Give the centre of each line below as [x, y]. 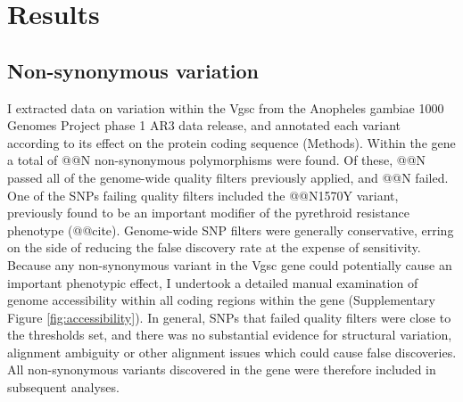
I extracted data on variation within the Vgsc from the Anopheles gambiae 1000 [226, 107]
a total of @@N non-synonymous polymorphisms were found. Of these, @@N [217, 160]
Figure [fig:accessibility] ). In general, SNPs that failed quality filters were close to [229, 317]
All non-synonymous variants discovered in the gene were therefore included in [222, 369]
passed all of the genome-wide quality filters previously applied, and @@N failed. [228, 177]
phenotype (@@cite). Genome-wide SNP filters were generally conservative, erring [231, 230]
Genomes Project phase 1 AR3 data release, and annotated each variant [204, 125]
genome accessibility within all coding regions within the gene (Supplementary [221, 300]
